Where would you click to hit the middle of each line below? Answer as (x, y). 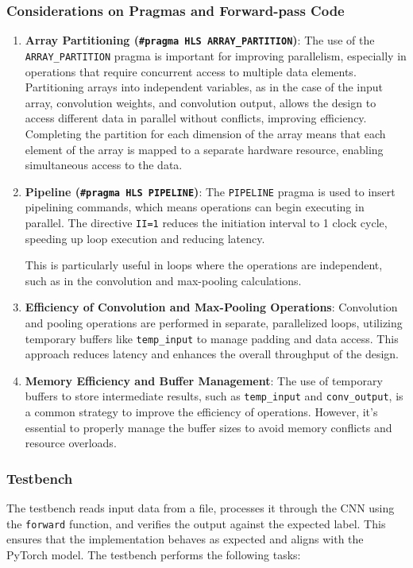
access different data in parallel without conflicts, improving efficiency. (196, 118)
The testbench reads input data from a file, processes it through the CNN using (201, 508)
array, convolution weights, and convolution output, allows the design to (201, 102)
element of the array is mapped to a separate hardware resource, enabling (204, 149)
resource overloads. (71, 443)
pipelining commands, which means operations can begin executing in (195, 207)
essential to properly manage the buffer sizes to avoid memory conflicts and (208, 427)
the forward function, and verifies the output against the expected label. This (196, 523)
